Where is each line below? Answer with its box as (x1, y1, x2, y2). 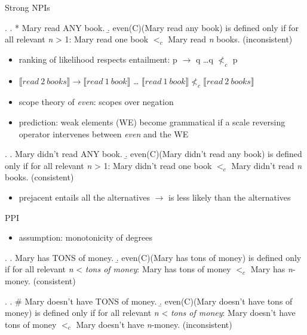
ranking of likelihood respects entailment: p (19, 53, 177, 65)
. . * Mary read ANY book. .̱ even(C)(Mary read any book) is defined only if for (5, 21, 299, 33)
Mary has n (250, 263, 293, 275)
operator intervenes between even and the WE (19, 127, 189, 140)
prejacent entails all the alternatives (19, 190, 150, 203)
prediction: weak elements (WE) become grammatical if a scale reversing (19, 115, 285, 128)
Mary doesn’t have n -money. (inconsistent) (76, 318, 232, 330)
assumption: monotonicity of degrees (19, 231, 152, 244)
